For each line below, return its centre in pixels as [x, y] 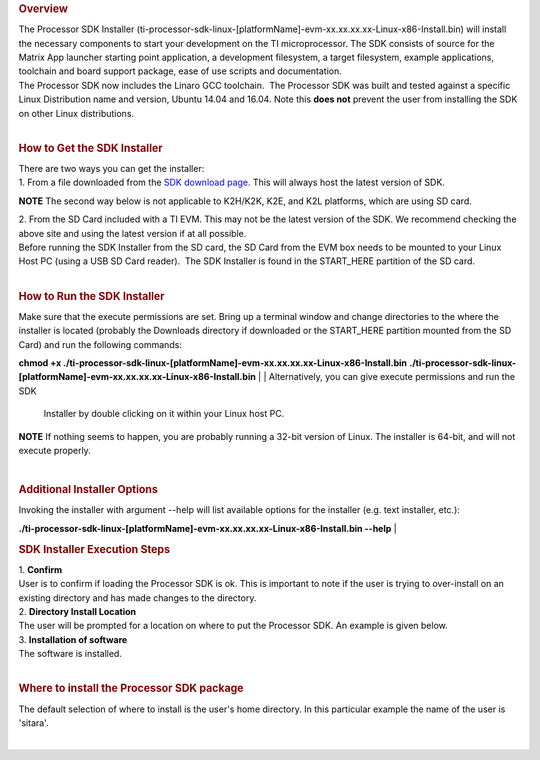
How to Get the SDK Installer [91, 148]
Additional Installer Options [88, 490]
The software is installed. [70, 654]
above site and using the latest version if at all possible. [132, 233]
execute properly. [55, 450]
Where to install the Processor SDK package [131, 688]
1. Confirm [40, 569]
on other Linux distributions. [76, 113]
